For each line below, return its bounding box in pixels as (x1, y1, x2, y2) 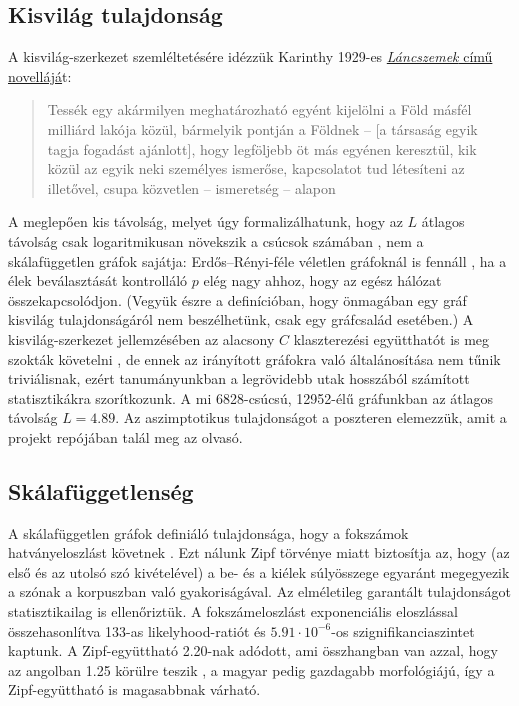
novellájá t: (8, 65, 72, 86)
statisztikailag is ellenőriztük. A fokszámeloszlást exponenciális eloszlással (8, 601, 458, 622)
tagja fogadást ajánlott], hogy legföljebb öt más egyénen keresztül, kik (47, 138, 477, 159)
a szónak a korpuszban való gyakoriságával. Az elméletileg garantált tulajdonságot (8, 581, 511, 602)
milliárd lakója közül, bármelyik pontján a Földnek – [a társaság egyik (47, 118, 478, 139)
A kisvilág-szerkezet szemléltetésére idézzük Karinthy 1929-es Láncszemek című (8, 46, 493, 67)
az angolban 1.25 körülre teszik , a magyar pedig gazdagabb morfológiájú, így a (8, 659, 495, 680)
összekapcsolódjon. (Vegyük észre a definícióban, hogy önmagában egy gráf (8, 289, 467, 310)
